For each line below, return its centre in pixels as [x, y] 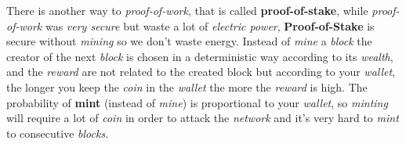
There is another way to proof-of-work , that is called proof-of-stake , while [187, 10]
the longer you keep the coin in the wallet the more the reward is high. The [187, 86]
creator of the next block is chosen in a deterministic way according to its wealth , [200, 56]
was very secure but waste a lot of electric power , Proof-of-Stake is [210, 25]
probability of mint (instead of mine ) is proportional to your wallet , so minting [197, 102]
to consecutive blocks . [58, 133]
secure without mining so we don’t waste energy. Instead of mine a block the [189, 41]
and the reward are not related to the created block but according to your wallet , [201, 72]
